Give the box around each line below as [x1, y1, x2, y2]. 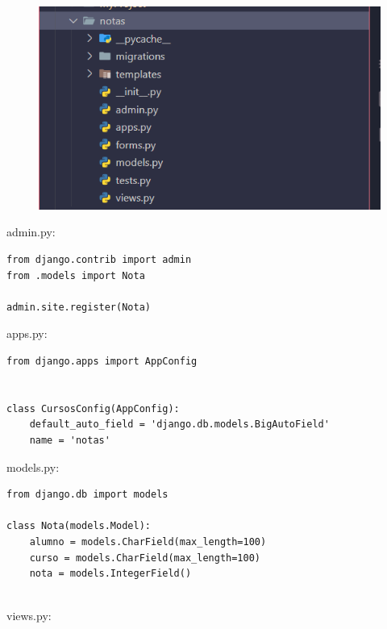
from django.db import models [6, 489, 169, 501]
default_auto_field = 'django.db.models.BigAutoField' [29, 419, 330, 431]
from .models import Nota [6, 269, 145, 281]
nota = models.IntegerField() [29, 568, 192, 580]
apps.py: [6, 325, 48, 342]
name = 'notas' [29, 434, 110, 446]
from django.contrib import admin [6, 254, 192, 266]
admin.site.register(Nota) [6, 301, 151, 313]
